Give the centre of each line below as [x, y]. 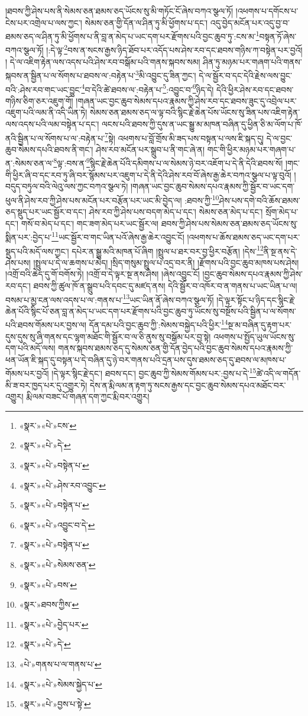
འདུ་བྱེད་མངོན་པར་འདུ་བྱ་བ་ [250, 22]
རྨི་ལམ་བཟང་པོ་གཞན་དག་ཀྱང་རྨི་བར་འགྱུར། [88, 396]
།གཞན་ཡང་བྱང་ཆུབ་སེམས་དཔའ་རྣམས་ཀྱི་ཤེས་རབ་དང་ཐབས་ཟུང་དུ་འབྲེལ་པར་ [186, 100]
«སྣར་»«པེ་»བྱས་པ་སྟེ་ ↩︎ [55, 704]
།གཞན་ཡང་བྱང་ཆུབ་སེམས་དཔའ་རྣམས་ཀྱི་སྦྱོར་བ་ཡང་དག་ [213, 186]
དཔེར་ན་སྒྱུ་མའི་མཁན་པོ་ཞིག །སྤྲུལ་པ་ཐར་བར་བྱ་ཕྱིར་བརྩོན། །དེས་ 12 [168, 250]
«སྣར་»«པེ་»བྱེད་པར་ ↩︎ [54, 624]
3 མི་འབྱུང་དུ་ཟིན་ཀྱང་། [166, 74]
